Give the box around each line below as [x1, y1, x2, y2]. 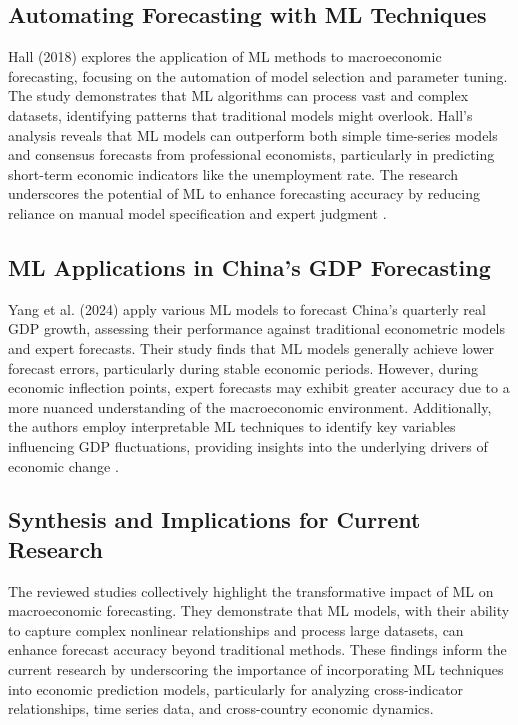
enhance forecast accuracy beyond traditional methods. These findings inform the [8, 639, 507, 660]
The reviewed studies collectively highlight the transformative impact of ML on [8, 580, 494, 601]
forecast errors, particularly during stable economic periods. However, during [8, 357, 479, 378]
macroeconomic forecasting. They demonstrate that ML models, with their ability [8, 600, 510, 621]
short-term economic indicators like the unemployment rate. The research [8, 163, 458, 184]
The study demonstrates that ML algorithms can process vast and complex [8, 85, 469, 106]
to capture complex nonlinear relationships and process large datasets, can [8, 619, 464, 640]
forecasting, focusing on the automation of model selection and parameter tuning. [8, 65, 508, 86]
